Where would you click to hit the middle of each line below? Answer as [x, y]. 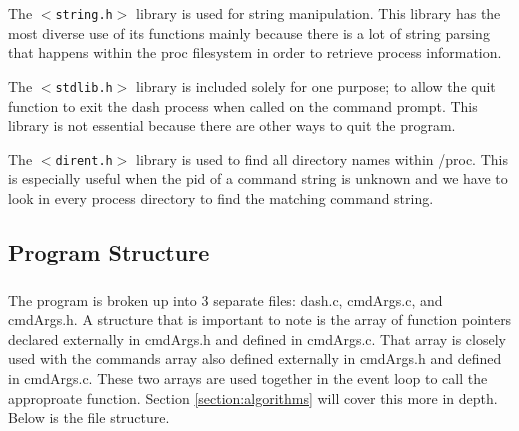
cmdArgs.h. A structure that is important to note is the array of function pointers [260, 319]
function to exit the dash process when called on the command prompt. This [243, 105]
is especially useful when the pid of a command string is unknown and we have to [258, 178]
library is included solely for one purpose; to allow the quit [316, 85]
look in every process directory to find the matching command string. [221, 197]
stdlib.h [84, 87]
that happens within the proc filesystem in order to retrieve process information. [255, 52]
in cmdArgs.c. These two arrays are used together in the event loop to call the [248, 378]
